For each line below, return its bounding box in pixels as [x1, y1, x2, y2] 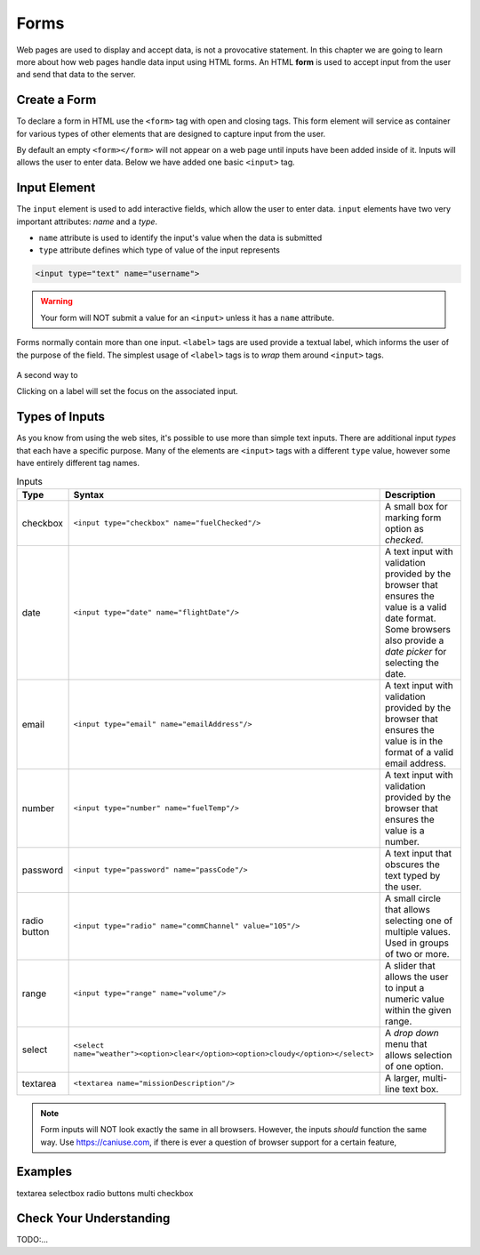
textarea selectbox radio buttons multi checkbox [16, 1187, 194, 1198]
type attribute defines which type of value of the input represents [38, 245, 280, 255]
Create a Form [16, 93, 97, 108]
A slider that [385, 959, 436, 971]
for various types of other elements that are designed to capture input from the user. [16, 128, 326, 139]
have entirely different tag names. [16, 458, 140, 469]
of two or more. [385, 947, 450, 960]
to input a [385, 981, 425, 994]
